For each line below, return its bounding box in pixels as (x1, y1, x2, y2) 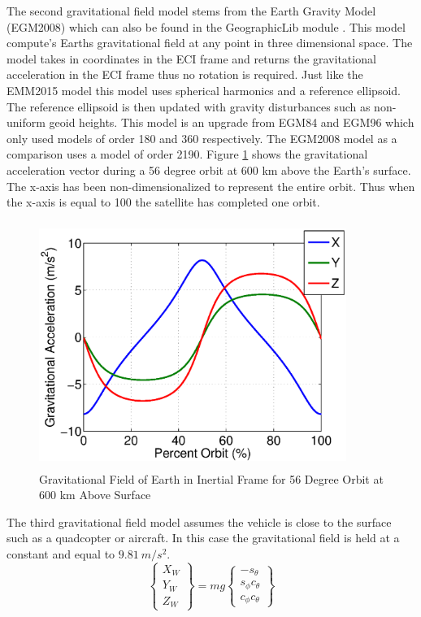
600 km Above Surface (39, 486, 151, 503)
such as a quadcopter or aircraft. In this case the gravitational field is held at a (7, 529, 400, 546)
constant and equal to (7, 545, 115, 563)
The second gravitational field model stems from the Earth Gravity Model (7, 2, 376, 19)
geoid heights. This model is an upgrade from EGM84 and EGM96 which (49, 114, 414, 131)
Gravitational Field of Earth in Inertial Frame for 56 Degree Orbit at (39, 470, 384, 487)
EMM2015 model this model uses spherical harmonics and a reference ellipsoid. (7, 81, 401, 98)
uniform (7, 114, 46, 131)
